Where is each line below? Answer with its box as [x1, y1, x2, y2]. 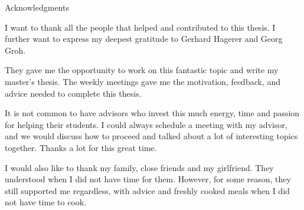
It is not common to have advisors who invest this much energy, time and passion [5, 107, 300, 119]
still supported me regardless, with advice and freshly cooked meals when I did [5, 184, 290, 196]
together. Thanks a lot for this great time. [5, 141, 157, 153]
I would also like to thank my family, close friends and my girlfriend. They [5, 161, 274, 173]
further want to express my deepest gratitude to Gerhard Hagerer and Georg [5, 32, 283, 45]
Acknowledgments [5, 1, 69, 13]
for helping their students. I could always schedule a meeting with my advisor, [5, 118, 287, 130]
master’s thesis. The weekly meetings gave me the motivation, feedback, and [5, 75, 281, 87]
